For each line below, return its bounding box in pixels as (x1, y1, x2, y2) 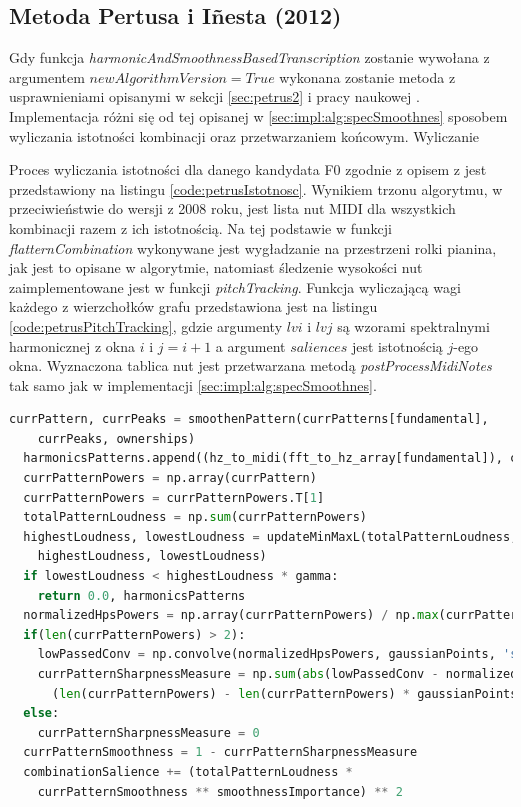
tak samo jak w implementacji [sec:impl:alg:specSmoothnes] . (9, 374, 377, 395)
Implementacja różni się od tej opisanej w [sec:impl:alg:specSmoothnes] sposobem (9, 105, 508, 126)
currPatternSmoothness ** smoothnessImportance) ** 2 (37, 784, 403, 799)
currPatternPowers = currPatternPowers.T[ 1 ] (23, 490, 325, 505)
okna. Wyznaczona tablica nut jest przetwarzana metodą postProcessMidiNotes (9, 355, 492, 376)
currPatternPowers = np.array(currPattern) (23, 471, 317, 486)
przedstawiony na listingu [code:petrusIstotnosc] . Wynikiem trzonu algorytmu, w (9, 178, 503, 199)
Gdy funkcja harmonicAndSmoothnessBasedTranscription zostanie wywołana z (9, 47, 490, 68)
